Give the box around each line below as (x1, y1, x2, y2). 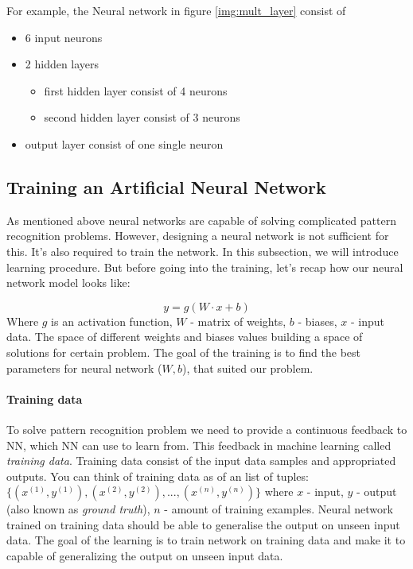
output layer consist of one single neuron (25, 135, 224, 152)
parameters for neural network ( (6, 359, 162, 376)
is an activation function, (51, 312, 173, 329)
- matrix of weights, (190, 312, 286, 329)
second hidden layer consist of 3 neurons (44, 109, 240, 126)
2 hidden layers (25, 56, 99, 72)
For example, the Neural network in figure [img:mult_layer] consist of (6, 2, 346, 18)
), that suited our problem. (181, 359, 314, 376)
